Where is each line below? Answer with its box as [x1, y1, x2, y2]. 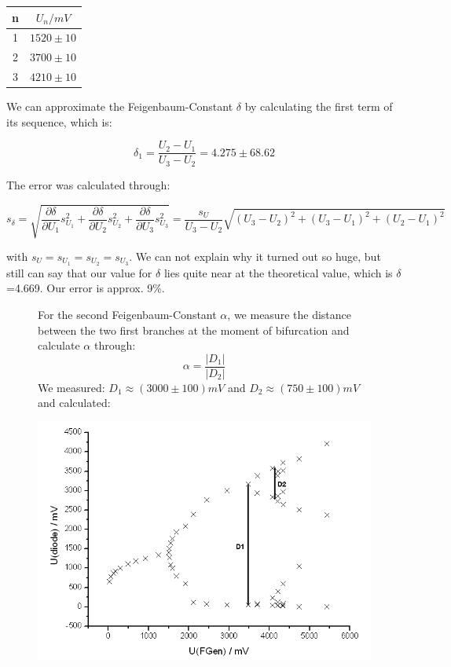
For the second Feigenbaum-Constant [38, 306, 217, 323]
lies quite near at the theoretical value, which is [163, 264, 393, 280]
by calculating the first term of [244, 98, 393, 115]
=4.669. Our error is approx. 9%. [6, 280, 165, 296]
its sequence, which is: [6, 113, 112, 130]
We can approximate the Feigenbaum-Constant [6, 98, 233, 115]
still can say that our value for [6, 264, 152, 280]
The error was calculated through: [6, 176, 170, 192]
